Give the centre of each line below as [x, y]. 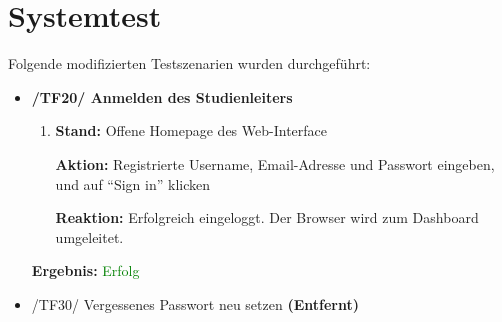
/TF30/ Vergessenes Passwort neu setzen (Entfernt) [195, 303]
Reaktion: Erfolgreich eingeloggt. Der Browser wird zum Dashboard [267, 217]
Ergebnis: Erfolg [85, 270]
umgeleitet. [89, 236]
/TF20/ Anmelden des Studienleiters [162, 96]
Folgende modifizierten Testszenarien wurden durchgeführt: [189, 63]
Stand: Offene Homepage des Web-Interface [191, 130]
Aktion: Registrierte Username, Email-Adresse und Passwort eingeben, [275, 163]
